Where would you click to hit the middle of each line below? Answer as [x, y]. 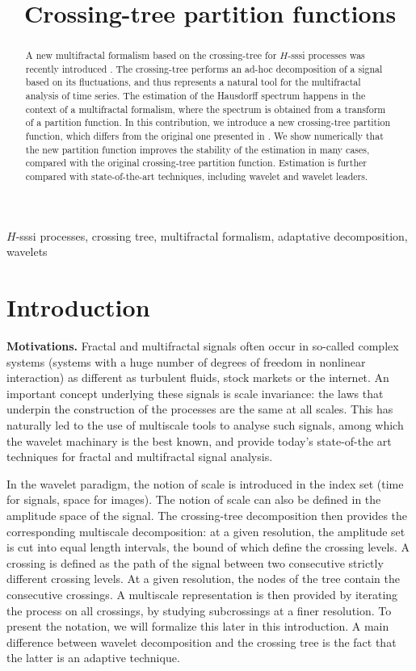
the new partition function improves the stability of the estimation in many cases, [197, 149]
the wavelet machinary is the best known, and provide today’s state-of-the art [199, 440]
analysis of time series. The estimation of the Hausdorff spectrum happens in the [195, 96]
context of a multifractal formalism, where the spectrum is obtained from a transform [206, 109]
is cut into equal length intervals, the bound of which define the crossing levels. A [208, 547]
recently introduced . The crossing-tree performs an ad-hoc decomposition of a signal [204, 68]
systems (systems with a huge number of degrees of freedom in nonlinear [186, 361]
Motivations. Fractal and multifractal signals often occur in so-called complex [203, 346]
